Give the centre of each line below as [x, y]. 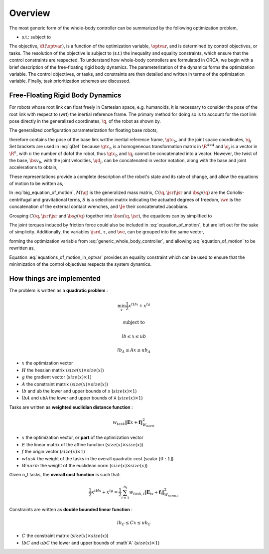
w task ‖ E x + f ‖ [128, 423]
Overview [30, 13]
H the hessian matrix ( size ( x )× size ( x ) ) [63, 370]
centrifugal [20, 199]
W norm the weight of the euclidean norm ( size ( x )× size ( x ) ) [85, 465]
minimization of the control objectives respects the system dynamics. [80, 264]
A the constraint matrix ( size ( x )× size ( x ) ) [65, 384]
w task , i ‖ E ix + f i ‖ [147, 493]
